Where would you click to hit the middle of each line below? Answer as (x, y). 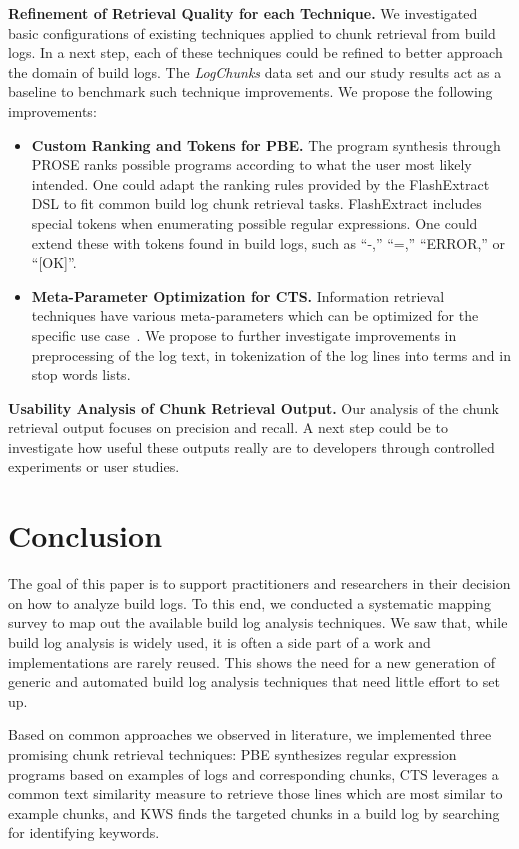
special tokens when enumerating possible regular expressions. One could (254, 222)
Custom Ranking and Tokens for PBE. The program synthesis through (266, 144)
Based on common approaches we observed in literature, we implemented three (250, 734)
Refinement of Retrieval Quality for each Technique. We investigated (243, 13)
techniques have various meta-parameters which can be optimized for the (255, 315)
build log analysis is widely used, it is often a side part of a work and (219, 641)
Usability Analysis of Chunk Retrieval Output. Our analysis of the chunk (253, 407)
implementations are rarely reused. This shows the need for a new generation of (252, 661)
